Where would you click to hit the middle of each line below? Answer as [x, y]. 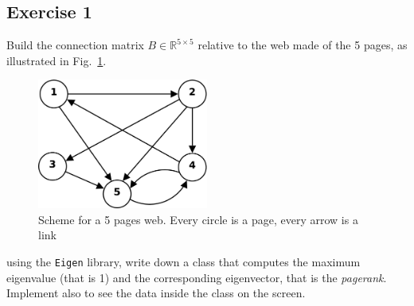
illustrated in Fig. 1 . [57, 60]
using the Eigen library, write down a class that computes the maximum [184, 262]
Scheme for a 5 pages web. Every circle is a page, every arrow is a [198, 219]
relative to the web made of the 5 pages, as [303, 45]
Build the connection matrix [75, 45]
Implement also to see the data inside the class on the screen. [156, 293]
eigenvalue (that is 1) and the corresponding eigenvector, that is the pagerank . [197, 277]
